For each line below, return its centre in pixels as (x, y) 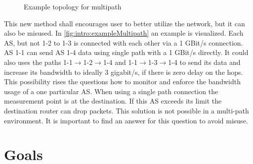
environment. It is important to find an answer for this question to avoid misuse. (126, 120)
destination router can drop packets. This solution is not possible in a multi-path (126, 110)
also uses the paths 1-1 (38, 62)
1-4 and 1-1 (120, 62)
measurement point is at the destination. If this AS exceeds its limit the (113, 101)
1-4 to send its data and (204, 62)
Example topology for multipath (73, 6)
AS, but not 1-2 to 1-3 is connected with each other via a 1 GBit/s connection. (124, 42)
